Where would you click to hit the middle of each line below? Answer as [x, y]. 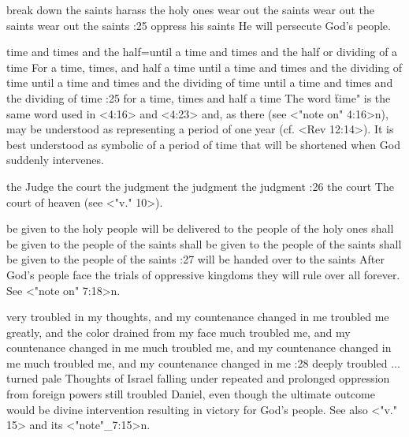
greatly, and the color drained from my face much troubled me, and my [178, 332]
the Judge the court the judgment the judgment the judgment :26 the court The [200, 186]
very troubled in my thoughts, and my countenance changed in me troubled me [198, 317]
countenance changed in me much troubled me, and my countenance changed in [199, 347]
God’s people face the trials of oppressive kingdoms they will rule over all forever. [203, 274]
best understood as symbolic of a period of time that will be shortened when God [203, 144]
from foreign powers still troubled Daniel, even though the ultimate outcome [191, 394]
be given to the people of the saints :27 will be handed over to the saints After [195, 259]
